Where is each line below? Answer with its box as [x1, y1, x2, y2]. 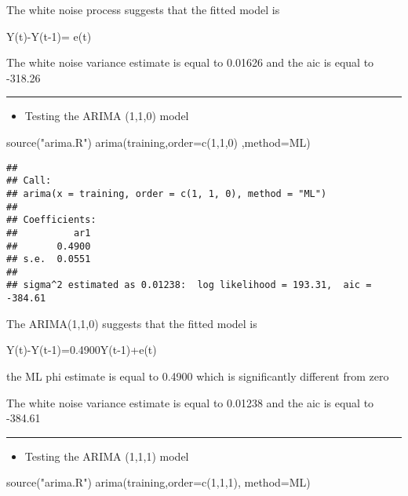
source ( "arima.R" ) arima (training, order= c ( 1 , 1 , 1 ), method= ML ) [6, 474, 311, 491]
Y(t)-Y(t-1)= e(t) [6, 27, 92, 44]
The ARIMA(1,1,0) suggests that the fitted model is [6, 315, 257, 331]
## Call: [6, 175, 52, 187]
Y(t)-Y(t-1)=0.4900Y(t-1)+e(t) [6, 341, 157, 358]
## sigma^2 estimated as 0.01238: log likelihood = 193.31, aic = [6, 279, 372, 291]
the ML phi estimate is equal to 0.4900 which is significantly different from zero [6, 367, 389, 384]
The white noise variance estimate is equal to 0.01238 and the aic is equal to [6, 394, 374, 410]
